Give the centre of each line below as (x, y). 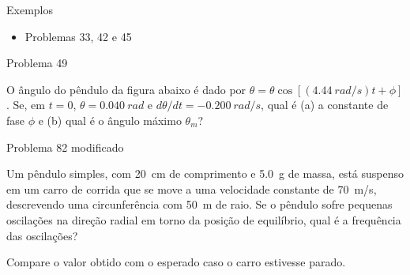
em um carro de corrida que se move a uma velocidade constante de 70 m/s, (192, 188)
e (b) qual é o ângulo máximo (110, 120)
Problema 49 (37, 63)
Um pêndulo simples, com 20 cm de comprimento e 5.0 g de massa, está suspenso (205, 173)
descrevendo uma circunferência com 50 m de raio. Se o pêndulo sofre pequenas (199, 204)
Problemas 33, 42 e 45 (78, 36)
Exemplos (30, 9)
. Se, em (26, 105)
